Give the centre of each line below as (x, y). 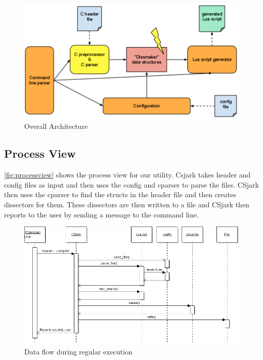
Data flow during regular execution (78, 351)
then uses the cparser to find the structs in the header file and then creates (120, 194)
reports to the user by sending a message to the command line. (102, 214)
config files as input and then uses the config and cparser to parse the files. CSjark (131, 184)
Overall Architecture (56, 126)
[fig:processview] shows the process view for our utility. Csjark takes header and (127, 175)
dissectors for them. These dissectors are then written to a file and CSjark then (127, 204)
